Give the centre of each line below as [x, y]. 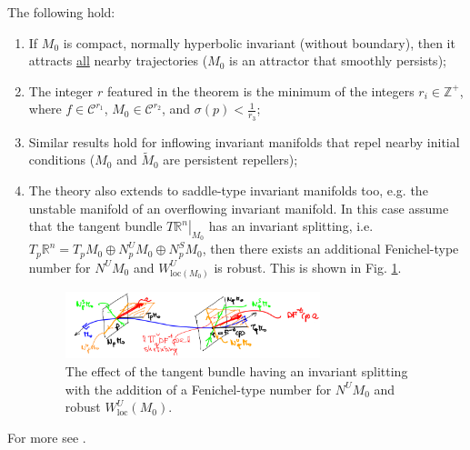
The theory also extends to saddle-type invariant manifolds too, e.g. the [228, 190]
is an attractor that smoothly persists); [338, 60]
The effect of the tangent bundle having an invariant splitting [236, 370]
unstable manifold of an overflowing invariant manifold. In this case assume [239, 208]
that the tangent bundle [95, 226]
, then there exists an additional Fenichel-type [330, 249]
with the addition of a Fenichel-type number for [198, 389]
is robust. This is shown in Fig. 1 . [308, 267]
